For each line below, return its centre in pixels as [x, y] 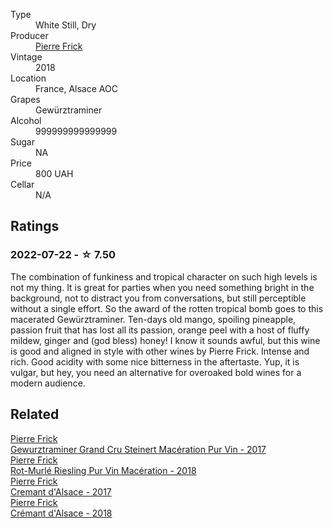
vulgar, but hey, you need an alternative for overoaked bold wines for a [156, 372]
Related [35, 414]
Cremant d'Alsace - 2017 [61, 491]
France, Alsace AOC [76, 88]
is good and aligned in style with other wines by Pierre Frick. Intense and [160, 351]
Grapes [25, 99]
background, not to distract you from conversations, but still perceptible [158, 298]
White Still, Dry [66, 25]
